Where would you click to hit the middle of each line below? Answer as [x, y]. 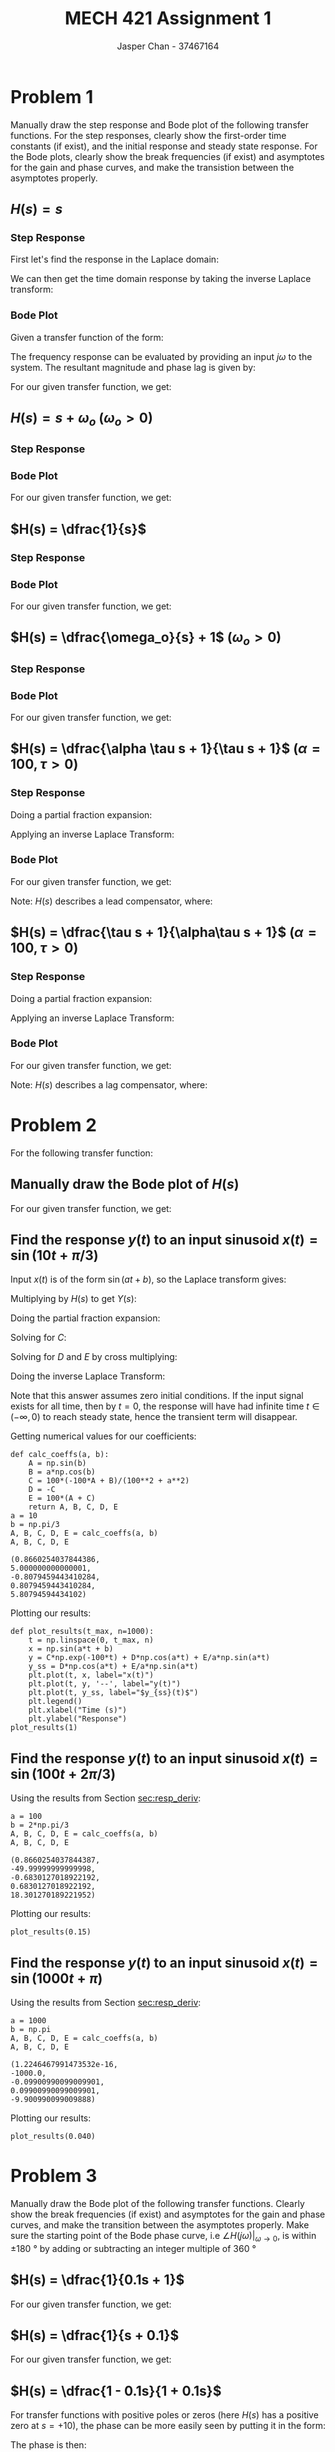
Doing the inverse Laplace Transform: [88, 1376]
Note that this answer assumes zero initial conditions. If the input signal [157, 1396]
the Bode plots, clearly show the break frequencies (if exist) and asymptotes [167, 156]
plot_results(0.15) [51, 1932]
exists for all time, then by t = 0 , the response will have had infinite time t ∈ [165, 1406]
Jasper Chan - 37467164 [168, 46]
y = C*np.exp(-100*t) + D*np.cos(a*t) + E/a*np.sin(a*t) [149, 1658]
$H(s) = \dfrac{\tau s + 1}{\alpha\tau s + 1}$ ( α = [163, 932]
